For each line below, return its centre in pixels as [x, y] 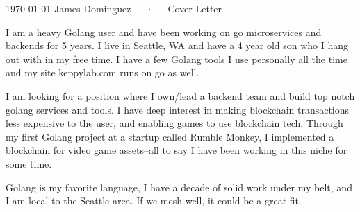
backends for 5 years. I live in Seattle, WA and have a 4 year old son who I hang [177, 45]
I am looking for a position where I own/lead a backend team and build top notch [180, 95]
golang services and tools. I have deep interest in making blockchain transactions [178, 109]
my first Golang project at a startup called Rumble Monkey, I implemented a [170, 136]
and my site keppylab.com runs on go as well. [103, 72]
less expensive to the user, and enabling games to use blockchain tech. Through [174, 123]
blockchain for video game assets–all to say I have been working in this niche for [177, 150]
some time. [29, 163]
